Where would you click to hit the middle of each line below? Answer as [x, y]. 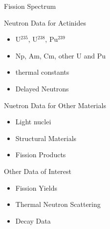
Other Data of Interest [38, 171]
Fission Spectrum [30, 6]
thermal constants [42, 72]
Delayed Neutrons [42, 88]
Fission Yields [36, 187]
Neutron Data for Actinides [45, 22]
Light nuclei [33, 122]
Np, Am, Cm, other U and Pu [60, 55]
